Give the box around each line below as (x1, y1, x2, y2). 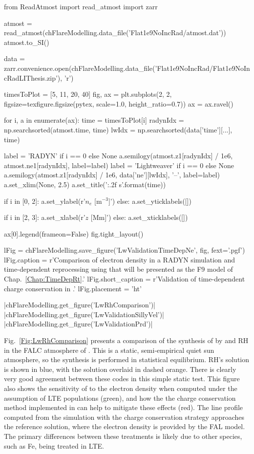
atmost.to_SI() (4, 37, 49, 47)
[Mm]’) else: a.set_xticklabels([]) (90, 212, 188, 222)
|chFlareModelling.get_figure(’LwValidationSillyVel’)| (4, 309, 165, 319)
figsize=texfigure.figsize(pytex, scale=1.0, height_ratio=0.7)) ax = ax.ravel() (4, 98, 233, 108)
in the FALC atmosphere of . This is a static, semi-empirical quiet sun (4, 345, 214, 355)
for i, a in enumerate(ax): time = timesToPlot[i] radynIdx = (4, 115, 184, 125)
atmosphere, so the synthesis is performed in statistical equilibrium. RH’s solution (4, 354, 250, 365)
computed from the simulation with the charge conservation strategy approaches (4, 411, 245, 422)
